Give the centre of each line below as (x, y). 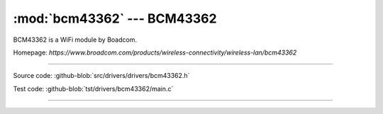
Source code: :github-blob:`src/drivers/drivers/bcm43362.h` (101, 76)
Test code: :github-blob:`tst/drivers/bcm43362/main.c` (93, 89)
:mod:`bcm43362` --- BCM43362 (115, 18)
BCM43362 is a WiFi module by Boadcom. (75, 40)
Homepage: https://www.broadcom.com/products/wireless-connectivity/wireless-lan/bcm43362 (155, 52)
